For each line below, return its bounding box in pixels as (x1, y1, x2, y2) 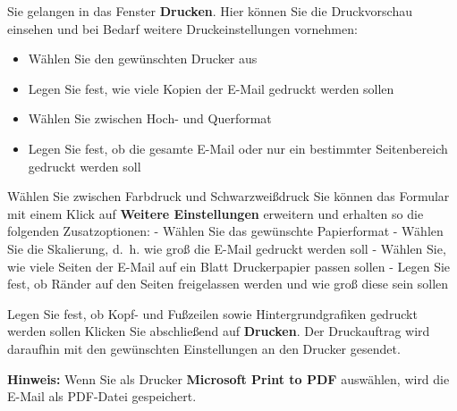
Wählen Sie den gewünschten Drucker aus (28, 49, 258, 68)
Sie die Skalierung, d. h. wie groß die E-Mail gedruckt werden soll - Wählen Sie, (7, 239, 446, 257)
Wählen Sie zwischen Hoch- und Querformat (28, 109, 272, 128)
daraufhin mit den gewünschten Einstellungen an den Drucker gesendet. (7, 339, 401, 357)
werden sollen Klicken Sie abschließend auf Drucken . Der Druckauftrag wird (7, 322, 430, 340)
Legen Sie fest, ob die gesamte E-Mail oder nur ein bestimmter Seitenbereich (28, 138, 448, 157)
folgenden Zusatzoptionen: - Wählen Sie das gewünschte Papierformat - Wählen (7, 222, 444, 240)
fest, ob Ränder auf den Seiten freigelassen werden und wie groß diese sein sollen (7, 274, 449, 293)
